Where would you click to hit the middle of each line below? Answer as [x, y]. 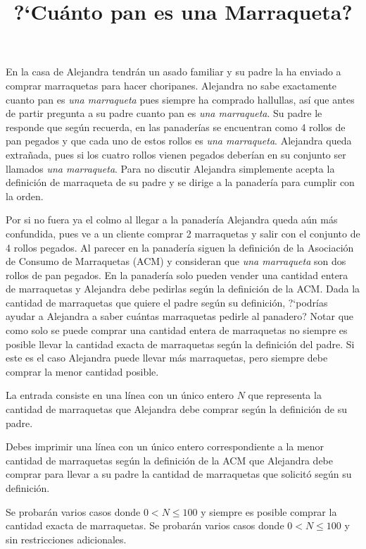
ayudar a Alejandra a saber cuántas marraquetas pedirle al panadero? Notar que [180, 316]
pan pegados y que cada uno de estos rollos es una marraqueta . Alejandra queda [179, 141]
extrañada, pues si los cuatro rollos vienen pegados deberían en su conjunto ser [176, 154]
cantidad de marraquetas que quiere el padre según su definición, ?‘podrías [167, 302]
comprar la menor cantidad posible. [82, 371]
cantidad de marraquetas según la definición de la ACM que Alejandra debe [170, 460]
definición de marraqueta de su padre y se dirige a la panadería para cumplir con [180, 182]
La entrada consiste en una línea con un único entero [120, 395]
